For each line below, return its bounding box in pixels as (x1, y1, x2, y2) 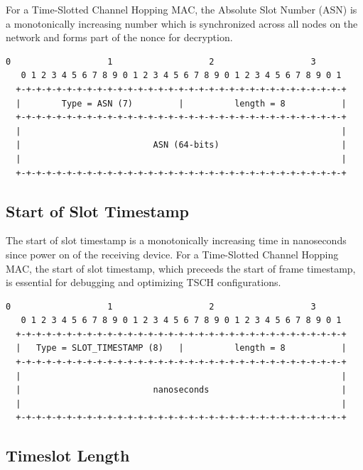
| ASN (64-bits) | (16, 140, 347, 151)
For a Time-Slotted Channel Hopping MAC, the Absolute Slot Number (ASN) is (6, 2, 357, 16)
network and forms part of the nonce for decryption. (6, 30, 233, 45)
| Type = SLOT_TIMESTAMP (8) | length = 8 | (16, 343, 347, 354)
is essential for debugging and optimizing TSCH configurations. (6, 275, 281, 290)
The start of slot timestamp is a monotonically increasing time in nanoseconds (6, 233, 347, 248)
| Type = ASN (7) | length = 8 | (16, 98, 347, 109)
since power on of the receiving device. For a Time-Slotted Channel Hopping (6, 246, 339, 261)
